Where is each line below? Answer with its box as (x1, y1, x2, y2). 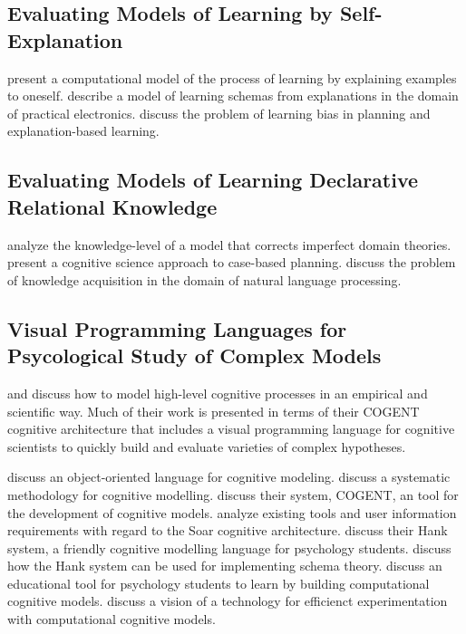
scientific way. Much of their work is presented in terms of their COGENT (7, 401, 420, 420)
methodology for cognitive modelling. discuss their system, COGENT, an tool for (7, 485, 459, 504)
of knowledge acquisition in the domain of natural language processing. (7, 270, 402, 289)
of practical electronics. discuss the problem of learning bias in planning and (7, 103, 431, 122)
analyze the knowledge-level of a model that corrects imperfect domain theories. (7, 235, 451, 254)
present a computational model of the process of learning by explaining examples (7, 68, 457, 87)
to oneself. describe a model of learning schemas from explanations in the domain (7, 86, 459, 105)
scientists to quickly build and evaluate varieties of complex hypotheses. (7, 437, 406, 456)
